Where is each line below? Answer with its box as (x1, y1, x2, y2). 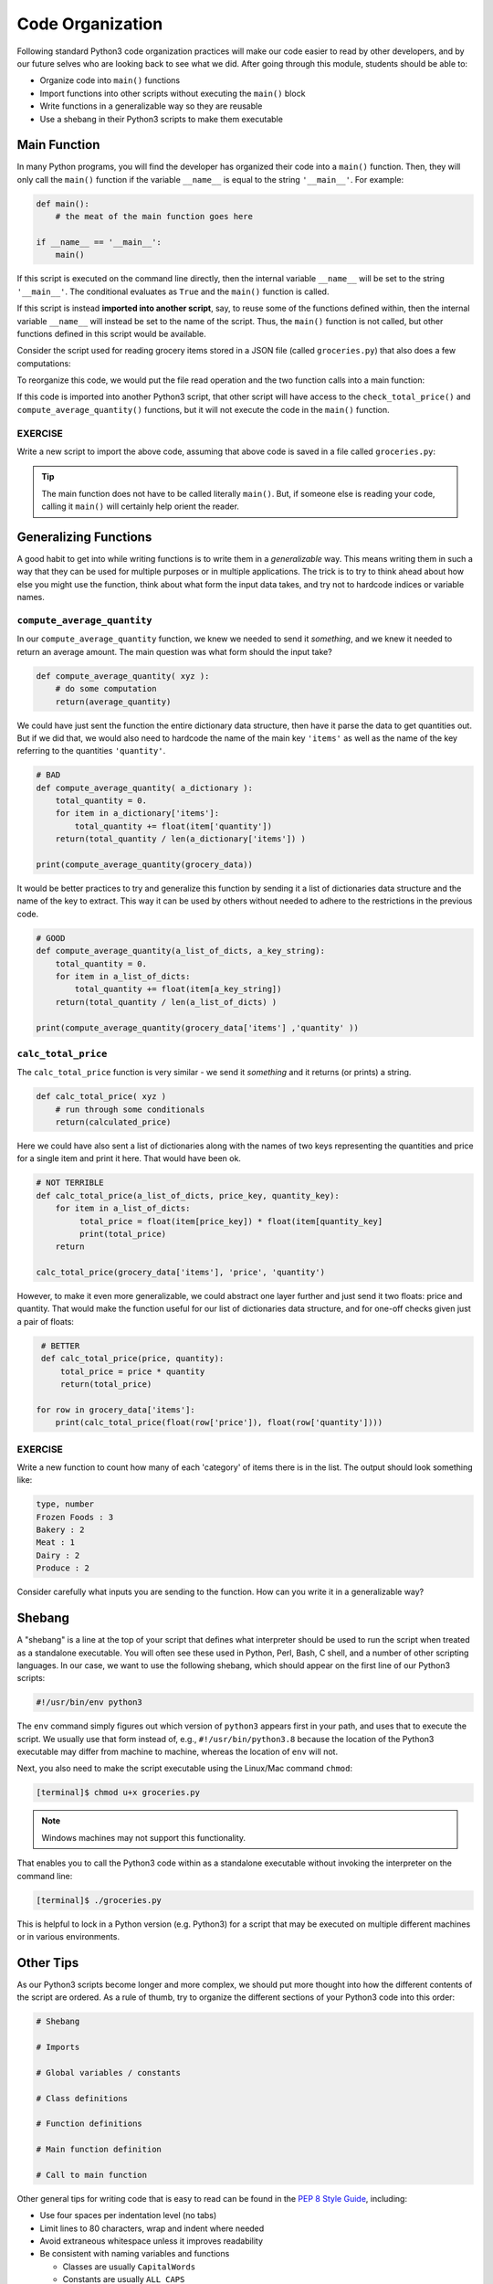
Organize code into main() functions (39, 75, 181, 86)
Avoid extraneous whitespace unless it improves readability (39, 2236, 264, 2247)
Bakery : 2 (36, 1525, 85, 1535)
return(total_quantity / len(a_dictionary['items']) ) (55, 834, 306, 844)
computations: (16, 357, 72, 369)
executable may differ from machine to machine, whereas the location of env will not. (16, 1746, 338, 1758)
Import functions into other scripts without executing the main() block (39, 88, 306, 99)
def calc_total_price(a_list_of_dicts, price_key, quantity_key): (36, 1190, 340, 1200)
